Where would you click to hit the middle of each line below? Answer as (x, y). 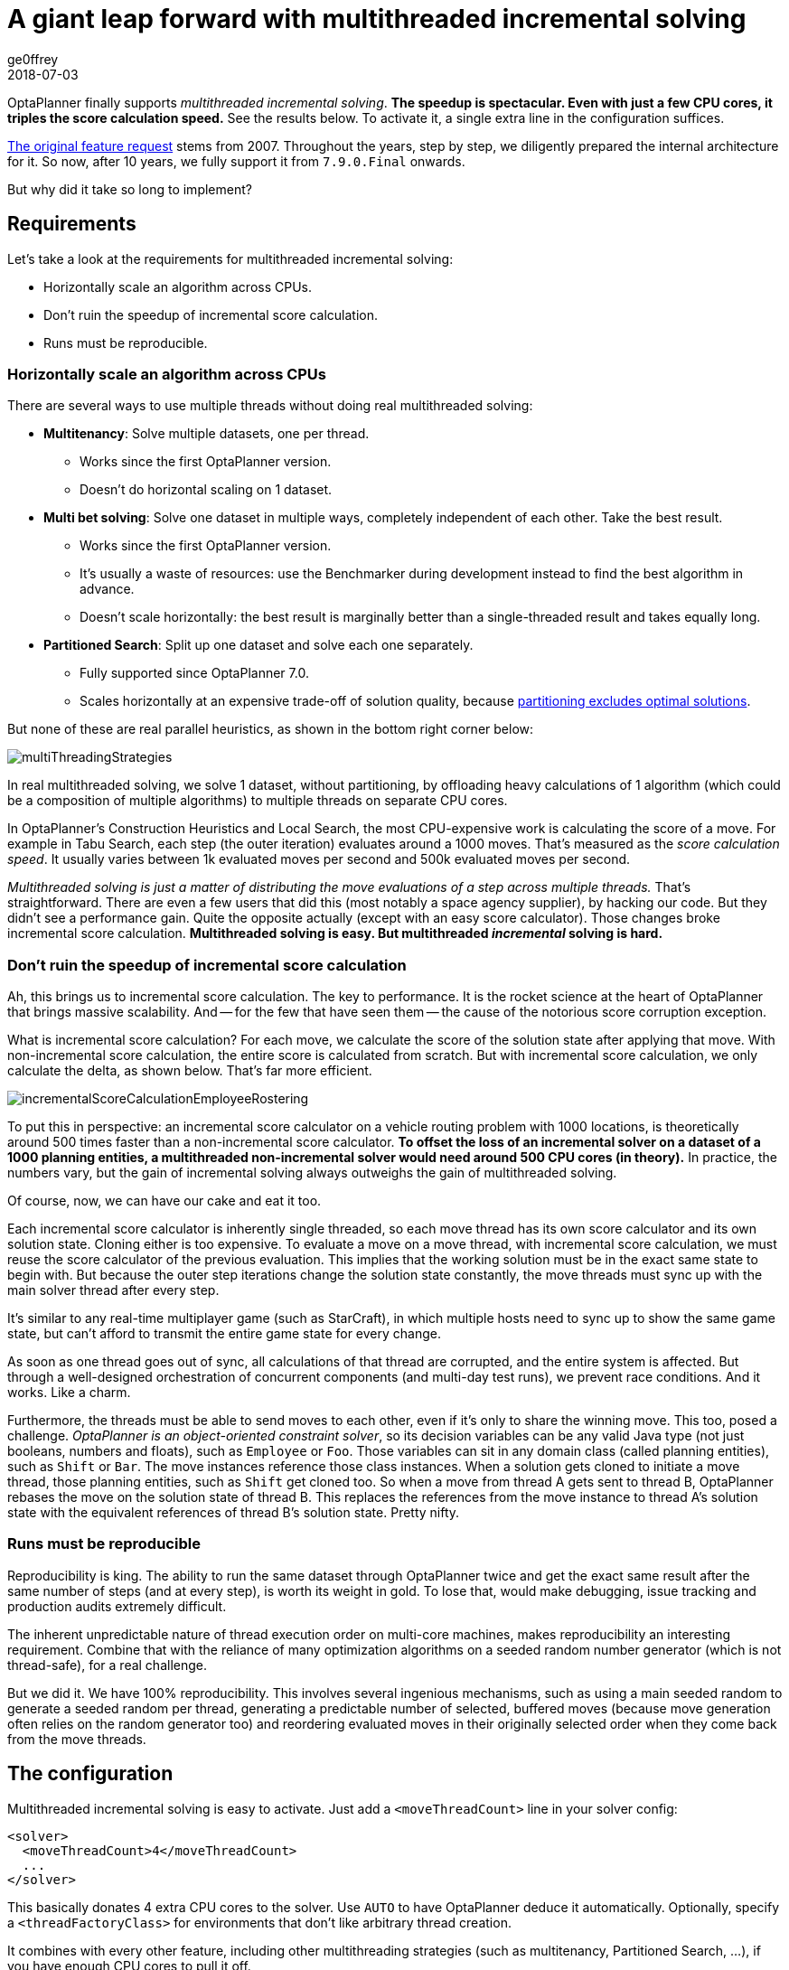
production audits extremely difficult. (117, 1606)
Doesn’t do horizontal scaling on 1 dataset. (206, 490)
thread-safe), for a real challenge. (108, 1665)
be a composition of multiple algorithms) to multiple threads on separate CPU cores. (258, 801)
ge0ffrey (33, 59)
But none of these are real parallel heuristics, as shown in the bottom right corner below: (271, 729)
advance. (107, 589)
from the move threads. (77, 1739)
